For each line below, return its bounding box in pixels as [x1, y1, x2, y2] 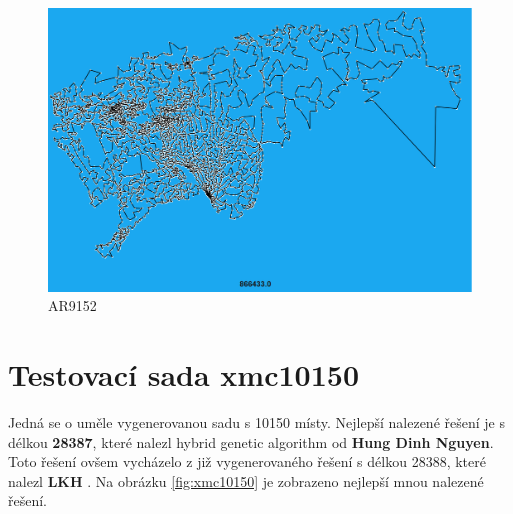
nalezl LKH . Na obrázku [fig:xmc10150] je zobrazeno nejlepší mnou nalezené [8, 470, 484, 491]
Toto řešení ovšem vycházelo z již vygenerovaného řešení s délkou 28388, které [8, 451, 486, 472]
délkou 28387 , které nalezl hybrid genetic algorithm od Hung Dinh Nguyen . [8, 431, 494, 452]
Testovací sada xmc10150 [8, 354, 359, 394]
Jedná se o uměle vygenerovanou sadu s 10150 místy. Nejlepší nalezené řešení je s [8, 411, 505, 432]
